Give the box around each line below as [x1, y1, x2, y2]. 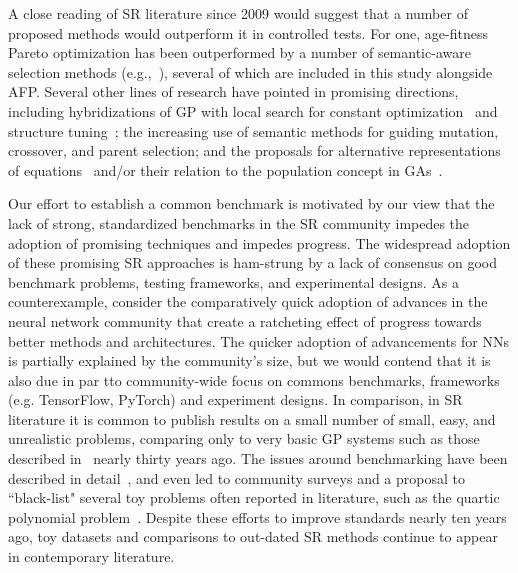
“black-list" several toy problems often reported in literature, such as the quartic [8, 487, 500, 508]
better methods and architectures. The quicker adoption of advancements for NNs [8, 330, 509, 351]
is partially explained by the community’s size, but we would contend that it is [8, 350, 491, 371]
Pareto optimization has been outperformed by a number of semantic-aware [8, 42, 471, 63]
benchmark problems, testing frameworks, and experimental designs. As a [8, 271, 459, 292]
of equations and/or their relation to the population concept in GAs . [8, 159, 443, 180]
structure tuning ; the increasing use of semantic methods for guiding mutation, [8, 120, 499, 141]
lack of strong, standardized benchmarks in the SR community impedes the [8, 212, 470, 233]
